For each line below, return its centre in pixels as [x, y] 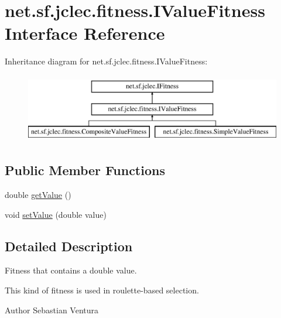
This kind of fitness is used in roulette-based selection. [102, 290]
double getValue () [38, 195]
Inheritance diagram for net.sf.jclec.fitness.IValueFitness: [106, 61]
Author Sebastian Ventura [52, 310]
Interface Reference [85, 33]
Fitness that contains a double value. [71, 270]
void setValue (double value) [56, 214]
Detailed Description [69, 246]
